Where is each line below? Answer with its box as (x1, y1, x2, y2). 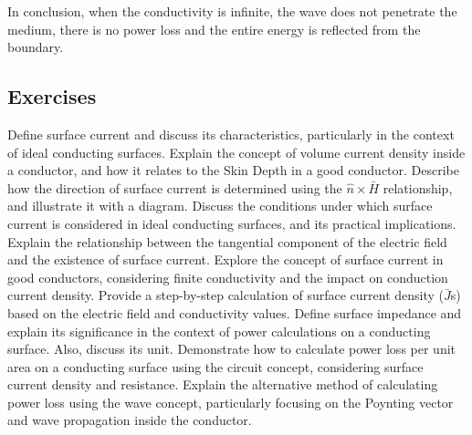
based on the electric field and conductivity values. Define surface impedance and (7, 303, 462, 322)
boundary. (7, 37, 64, 57)
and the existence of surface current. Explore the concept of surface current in (7, 250, 444, 269)
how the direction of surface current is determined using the (7, 178, 342, 197)
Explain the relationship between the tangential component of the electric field (7, 232, 447, 251)
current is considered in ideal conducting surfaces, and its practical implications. (7, 213, 456, 233)
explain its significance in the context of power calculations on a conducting (7, 321, 431, 340)
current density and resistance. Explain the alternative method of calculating (7, 375, 438, 394)
